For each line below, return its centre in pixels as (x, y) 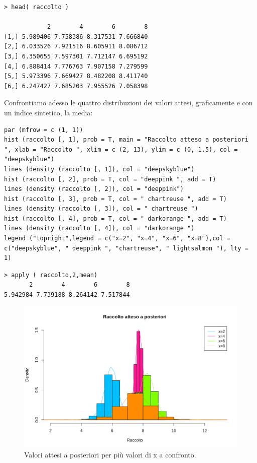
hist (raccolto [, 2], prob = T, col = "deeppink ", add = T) (110, 179)
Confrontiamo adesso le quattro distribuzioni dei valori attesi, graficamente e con (128, 103)
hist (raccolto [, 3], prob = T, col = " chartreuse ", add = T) (115, 199)
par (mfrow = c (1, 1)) (44, 130)
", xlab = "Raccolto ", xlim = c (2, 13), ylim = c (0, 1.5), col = (121, 149)
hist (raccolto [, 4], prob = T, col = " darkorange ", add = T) (115, 218)
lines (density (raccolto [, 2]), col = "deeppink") (94, 189)
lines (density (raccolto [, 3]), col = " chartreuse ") (101, 209)
